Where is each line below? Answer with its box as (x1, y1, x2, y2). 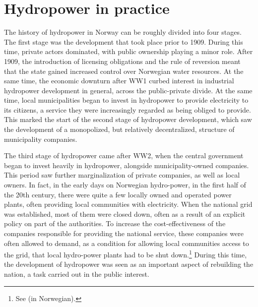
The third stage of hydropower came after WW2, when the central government (4, 150, 244, 161)
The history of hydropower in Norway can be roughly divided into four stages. (4, 27, 242, 37)
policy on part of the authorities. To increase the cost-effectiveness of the (4, 218, 226, 229)
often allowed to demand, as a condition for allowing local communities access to (4, 238, 249, 248)
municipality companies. (4, 133, 77, 144)
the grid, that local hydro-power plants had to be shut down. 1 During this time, (4, 248, 247, 259)
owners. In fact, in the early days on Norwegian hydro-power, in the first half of (4, 180, 246, 190)
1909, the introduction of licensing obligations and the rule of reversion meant (4, 56, 241, 66)
